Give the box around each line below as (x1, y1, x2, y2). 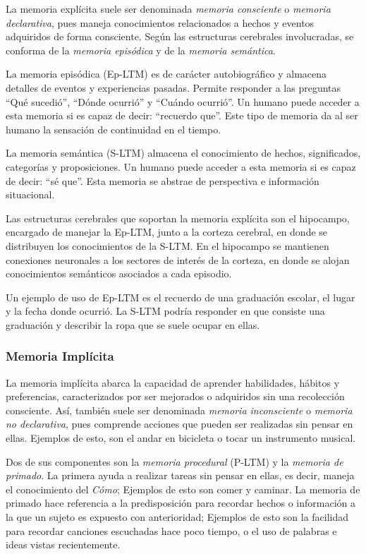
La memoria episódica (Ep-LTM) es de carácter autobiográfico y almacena (6, 66, 327, 81)
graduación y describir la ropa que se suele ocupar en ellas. (6, 317, 260, 332)
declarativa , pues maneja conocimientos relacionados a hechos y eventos (6, 15, 315, 30)
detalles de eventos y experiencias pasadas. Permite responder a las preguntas (6, 80, 341, 95)
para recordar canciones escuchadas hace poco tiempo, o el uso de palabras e (6, 523, 337, 538)
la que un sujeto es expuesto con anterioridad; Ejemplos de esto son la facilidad (6, 510, 349, 524)
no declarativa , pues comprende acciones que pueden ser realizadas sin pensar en (6, 416, 353, 431)
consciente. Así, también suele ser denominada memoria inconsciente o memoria (6, 402, 353, 417)
